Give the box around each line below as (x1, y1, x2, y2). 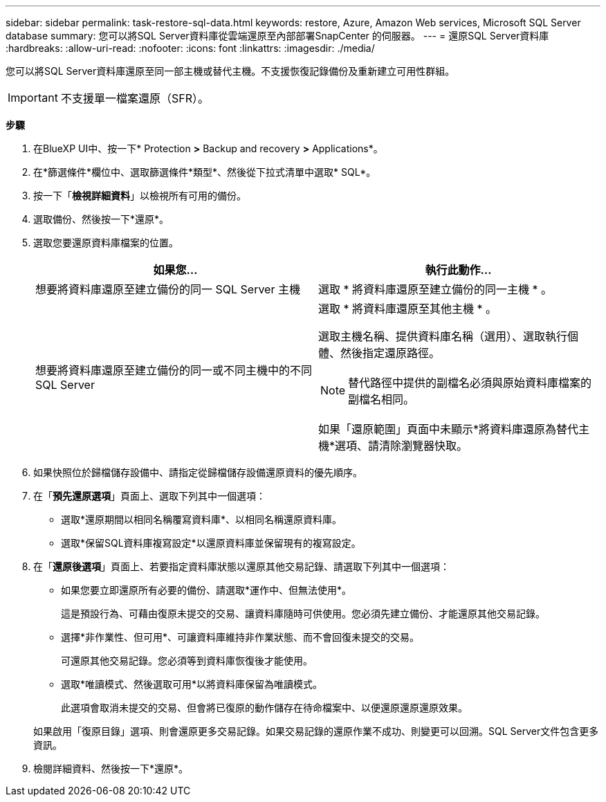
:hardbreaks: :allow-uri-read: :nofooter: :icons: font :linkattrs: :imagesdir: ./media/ (6, 42, 375, 54)
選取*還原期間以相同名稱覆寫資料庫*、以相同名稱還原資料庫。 (61, 513, 342, 525)
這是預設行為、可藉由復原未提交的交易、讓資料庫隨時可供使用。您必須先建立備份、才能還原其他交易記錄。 (61, 608, 545, 619)
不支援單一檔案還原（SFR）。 (60, 91, 209, 105)
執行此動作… (425, 263, 492, 277)
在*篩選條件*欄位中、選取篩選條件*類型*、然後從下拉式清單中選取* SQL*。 (33, 166, 376, 178)
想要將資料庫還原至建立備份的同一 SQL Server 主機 (35, 282, 300, 296)
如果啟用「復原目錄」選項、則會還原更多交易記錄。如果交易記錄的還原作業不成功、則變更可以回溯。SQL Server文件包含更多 (33, 725, 599, 737)
